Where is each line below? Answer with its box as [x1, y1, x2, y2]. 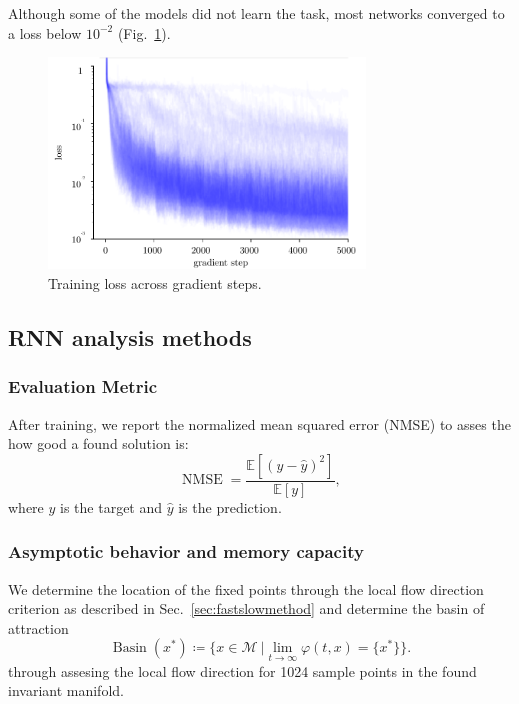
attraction [8, 617, 69, 638]
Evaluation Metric [8, 374, 158, 399]
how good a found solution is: [8, 433, 189, 454]
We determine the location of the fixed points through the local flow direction [8, 578, 484, 599]
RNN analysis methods [8, 321, 252, 352]
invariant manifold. [8, 680, 124, 701]
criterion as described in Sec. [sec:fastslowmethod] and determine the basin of [8, 598, 485, 619]
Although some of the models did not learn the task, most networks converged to [8, 3, 505, 23]
